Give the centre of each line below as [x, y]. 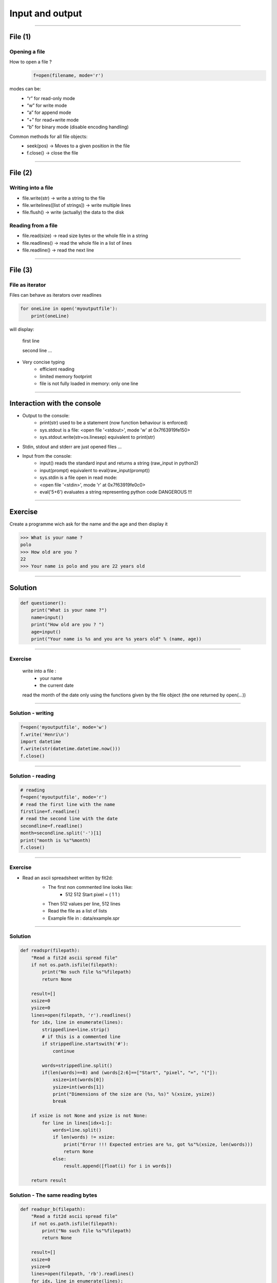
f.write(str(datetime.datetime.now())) [70, 749]
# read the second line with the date [69, 819]
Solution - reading [33, 776]
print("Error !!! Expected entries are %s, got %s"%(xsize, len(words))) [158, 1144]
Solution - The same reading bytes [53, 1195]
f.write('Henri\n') [45, 734]
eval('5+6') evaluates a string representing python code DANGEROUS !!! [116, 492]
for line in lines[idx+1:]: [77, 1123]
